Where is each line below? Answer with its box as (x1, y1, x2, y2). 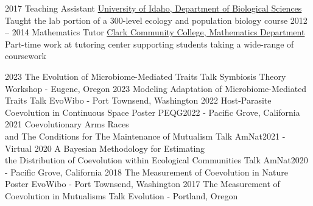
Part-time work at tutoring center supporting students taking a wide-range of (5, 37, 294, 50)
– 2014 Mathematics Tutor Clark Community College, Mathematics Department (5, 26, 305, 38)
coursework (5, 49, 46, 62)
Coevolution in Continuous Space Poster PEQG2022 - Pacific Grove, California (5, 105, 300, 118)
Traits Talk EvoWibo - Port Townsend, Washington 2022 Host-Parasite (5, 94, 272, 107)
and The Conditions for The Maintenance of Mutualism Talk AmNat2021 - (5, 129, 286, 142)
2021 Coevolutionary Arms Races (5, 118, 129, 130)
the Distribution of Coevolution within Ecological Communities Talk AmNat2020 (5, 154, 308, 166)
